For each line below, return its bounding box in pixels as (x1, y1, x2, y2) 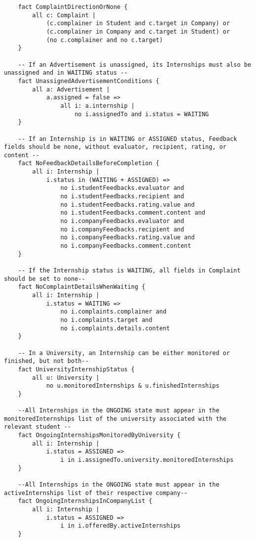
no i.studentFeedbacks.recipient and (60, 193, 184, 200)
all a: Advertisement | (32, 86, 110, 93)
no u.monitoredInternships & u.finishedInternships (46, 382, 219, 390)
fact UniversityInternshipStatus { (18, 365, 135, 373)
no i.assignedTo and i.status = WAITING (74, 110, 209, 118)
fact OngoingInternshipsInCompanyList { (18, 497, 152, 505)
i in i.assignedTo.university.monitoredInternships (60, 456, 234, 464)
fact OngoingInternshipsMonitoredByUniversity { (18, 432, 181, 439)
